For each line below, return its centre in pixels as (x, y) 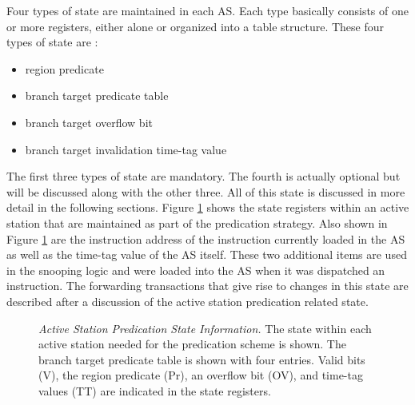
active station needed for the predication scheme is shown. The (192, 344)
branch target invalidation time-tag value (126, 149)
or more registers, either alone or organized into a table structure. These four (196, 26)
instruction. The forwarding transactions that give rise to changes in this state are (207, 286)
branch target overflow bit (89, 122)
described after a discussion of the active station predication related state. (188, 301)
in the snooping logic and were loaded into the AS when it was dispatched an (196, 270)
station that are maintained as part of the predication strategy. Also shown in (197, 222)
